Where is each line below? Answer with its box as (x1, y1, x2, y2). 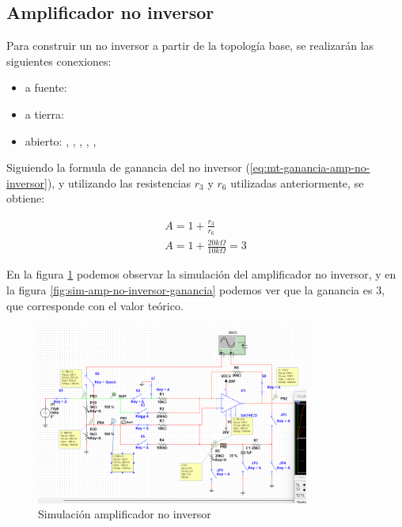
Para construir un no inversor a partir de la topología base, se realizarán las (6, 37, 374, 54)
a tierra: (25, 105, 64, 122)
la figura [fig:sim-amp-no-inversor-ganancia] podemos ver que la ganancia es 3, (6, 281, 385, 298)
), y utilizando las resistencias (47, 174, 192, 191)
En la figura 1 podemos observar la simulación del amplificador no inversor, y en (6, 266, 396, 282)
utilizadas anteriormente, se (230, 174, 364, 191)
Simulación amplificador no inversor (38, 506, 211, 522)
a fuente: (25, 79, 67, 96)
